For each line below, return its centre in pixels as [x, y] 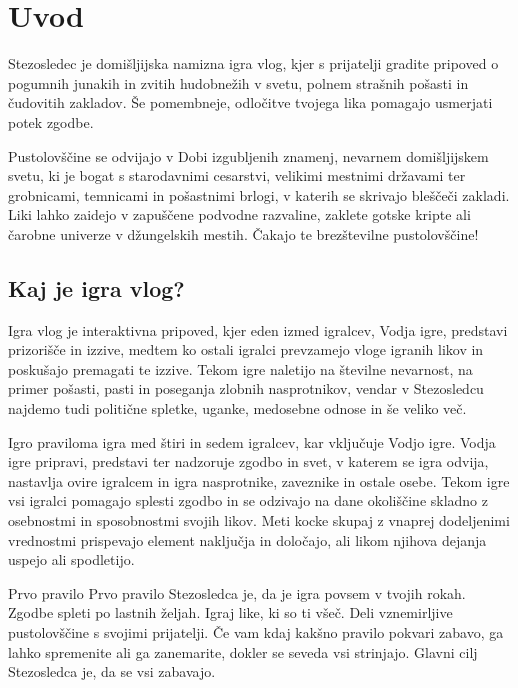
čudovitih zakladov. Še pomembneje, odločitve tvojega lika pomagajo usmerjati [250, 102]
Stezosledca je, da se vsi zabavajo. [112, 671]
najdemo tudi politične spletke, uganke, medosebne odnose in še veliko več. [237, 408]
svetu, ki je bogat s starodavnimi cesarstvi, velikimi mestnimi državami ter [237, 175]
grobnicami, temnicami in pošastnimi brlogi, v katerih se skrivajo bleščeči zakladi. [259, 194]
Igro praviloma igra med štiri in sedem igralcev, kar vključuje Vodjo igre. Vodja [252, 441]
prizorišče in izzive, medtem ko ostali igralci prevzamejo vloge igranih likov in [246, 349]
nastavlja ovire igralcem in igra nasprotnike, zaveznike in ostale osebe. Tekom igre [259, 480]
